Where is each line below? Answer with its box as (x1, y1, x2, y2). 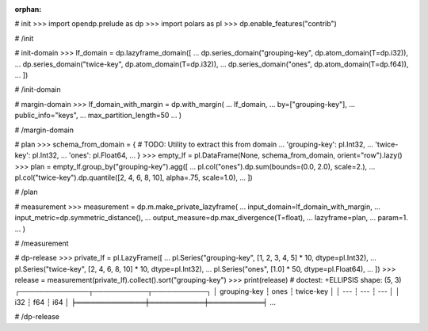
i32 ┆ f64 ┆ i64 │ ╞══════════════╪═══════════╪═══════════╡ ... (14, 297, 277, 306)
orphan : (14, 5, 42, 13)
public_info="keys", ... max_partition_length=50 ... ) (14, 111, 182, 120)
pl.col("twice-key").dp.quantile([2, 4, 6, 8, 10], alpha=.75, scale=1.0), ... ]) (14, 173, 253, 182)
